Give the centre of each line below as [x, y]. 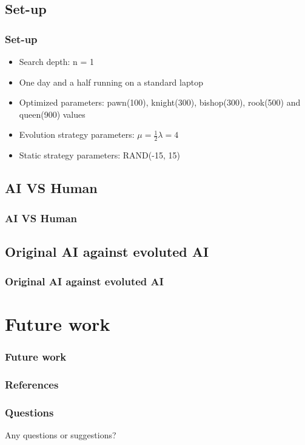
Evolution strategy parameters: [77, 134]
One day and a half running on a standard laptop [111, 82]
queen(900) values [52, 114]
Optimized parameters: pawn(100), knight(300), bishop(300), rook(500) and [160, 102]
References [32, 385]
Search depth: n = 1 [57, 61]
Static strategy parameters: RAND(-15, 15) [99, 155]
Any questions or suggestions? [61, 435]
